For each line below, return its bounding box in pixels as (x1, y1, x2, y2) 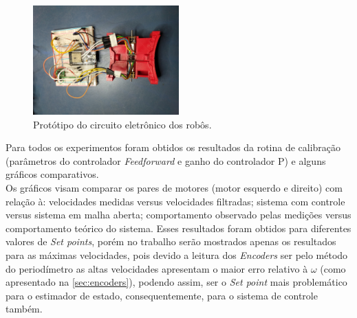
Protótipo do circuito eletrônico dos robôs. (33, 117, 212, 131)
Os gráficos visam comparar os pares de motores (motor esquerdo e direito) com (6, 180, 343, 194)
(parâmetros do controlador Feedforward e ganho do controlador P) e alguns (6, 153, 326, 168)
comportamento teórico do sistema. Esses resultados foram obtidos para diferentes (6, 220, 351, 235)
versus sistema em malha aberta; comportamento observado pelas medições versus (6, 207, 351, 222)
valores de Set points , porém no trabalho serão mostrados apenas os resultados (6, 234, 336, 249)
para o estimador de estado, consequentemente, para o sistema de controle (6, 288, 318, 302)
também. (6, 302, 43, 316)
